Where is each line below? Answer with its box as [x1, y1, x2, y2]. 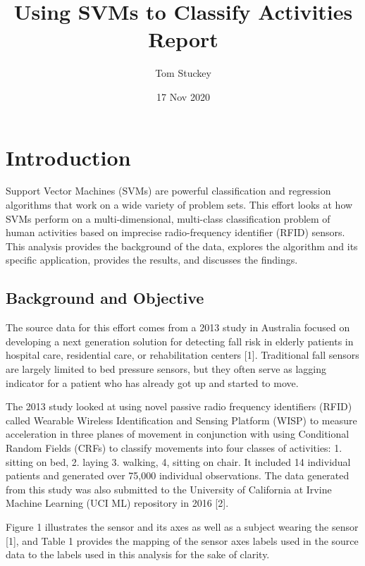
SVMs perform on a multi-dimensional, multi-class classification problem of [6, 211, 330, 226]
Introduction [6, 142, 131, 171]
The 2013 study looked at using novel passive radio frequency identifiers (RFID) [6, 399, 352, 414]
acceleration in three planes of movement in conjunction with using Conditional [6, 426, 349, 441]
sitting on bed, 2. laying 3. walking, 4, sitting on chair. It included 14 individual [6, 454, 351, 469]
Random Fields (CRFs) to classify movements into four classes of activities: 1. [6, 440, 342, 455]
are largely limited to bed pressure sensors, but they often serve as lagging [6, 361, 326, 376]
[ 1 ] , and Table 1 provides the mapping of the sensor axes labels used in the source [6, 533, 359, 548]
